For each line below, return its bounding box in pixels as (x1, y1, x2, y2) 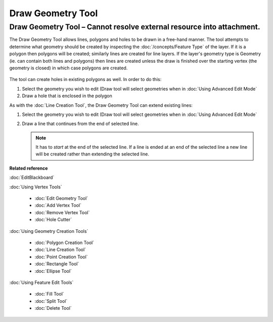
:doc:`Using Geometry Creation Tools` (9, 228, 88, 234)
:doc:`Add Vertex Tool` (34, 203, 82, 209)
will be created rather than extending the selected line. (35, 151, 149, 157)
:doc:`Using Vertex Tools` (9, 184, 63, 190)
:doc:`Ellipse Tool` (34, 268, 72, 274)
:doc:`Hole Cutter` (34, 217, 72, 223)
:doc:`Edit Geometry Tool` (34, 195, 88, 202)
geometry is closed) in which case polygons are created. (9, 65, 128, 71)
